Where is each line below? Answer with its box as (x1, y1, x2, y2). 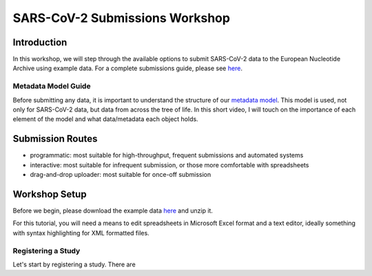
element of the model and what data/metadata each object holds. (12, 115, 199, 123)
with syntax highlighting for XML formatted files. (12, 229, 149, 237)
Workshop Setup (12, 188, 87, 200)
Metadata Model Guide (12, 81, 91, 91)
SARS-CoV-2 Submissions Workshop (12, 10, 231, 25)
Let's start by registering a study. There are (12, 260, 136, 268)
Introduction (12, 36, 68, 48)
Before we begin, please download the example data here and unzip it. (12, 206, 214, 215)
